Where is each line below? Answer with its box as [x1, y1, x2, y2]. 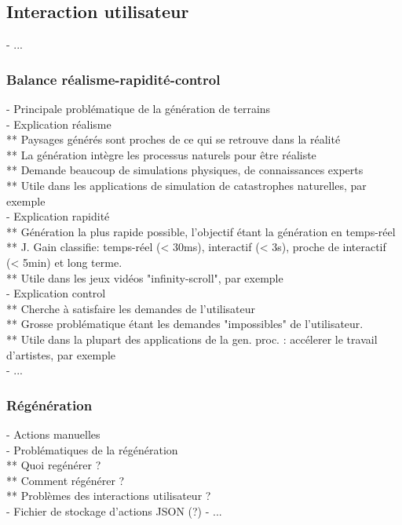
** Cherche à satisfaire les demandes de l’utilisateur [6, 300, 256, 316]
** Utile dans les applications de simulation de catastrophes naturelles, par [6, 177, 367, 193]
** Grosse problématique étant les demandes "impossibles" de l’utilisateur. [6, 315, 364, 332]
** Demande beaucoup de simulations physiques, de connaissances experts [6, 162, 364, 178]
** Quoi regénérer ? [6, 457, 101, 473]
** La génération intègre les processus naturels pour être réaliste [6, 146, 316, 162]
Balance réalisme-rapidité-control [6, 69, 221, 89]
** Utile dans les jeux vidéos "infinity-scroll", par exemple [6, 269, 283, 286]
